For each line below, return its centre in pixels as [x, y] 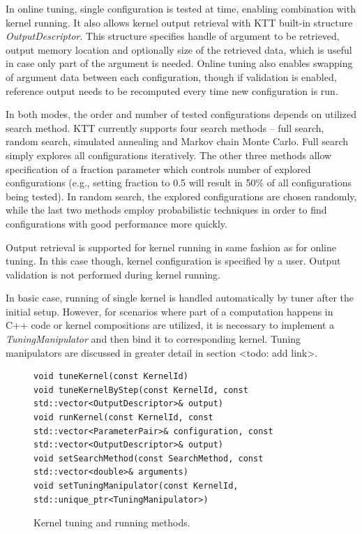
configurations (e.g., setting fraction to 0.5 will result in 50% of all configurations [179, 183]
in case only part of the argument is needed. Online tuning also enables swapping [179, 63]
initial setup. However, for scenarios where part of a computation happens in [169, 311]
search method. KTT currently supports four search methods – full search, [165, 127]
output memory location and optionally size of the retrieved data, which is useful [179, 49]
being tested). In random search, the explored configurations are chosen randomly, [181, 196]
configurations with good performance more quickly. [116, 223]
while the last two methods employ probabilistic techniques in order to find [166, 210]
